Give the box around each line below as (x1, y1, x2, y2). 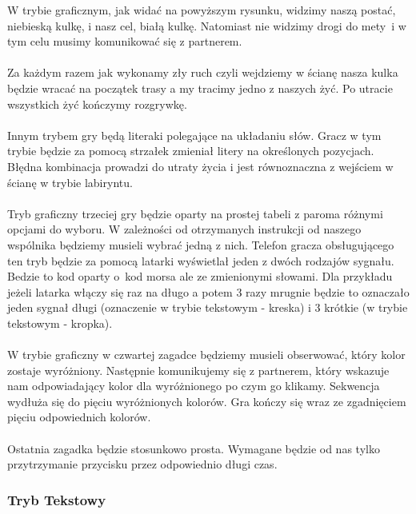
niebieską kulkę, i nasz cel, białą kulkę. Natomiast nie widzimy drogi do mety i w (7, 17, 406, 34)
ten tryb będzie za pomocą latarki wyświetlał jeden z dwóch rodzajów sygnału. (7, 252, 394, 269)
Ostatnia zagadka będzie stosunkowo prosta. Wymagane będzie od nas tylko (7, 440, 380, 456)
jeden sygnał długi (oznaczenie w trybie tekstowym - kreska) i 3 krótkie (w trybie (7, 299, 408, 316)
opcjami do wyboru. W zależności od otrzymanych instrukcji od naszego (7, 221, 362, 237)
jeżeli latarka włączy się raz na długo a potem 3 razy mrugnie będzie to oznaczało (7, 283, 410, 300)
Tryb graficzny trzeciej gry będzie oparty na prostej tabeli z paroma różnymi (7, 205, 383, 221)
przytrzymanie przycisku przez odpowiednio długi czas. (7, 456, 278, 472)
